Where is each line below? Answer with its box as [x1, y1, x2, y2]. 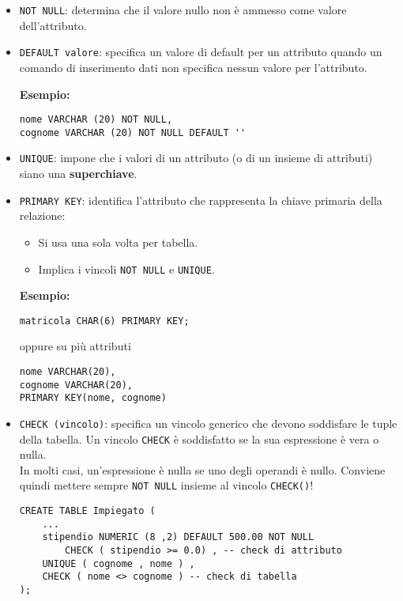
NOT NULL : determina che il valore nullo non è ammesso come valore [19, 2, 347, 17]
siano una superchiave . [19, 165, 137, 182]
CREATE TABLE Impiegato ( [19, 505, 156, 517]
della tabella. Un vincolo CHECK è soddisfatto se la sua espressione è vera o [19, 430, 379, 447]
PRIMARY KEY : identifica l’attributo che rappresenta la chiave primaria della [19, 191, 382, 208]
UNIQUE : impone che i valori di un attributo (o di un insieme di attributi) [19, 149, 373, 166]
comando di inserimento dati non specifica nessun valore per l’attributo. [19, 59, 367, 75]
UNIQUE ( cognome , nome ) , [42, 558, 195, 569]
